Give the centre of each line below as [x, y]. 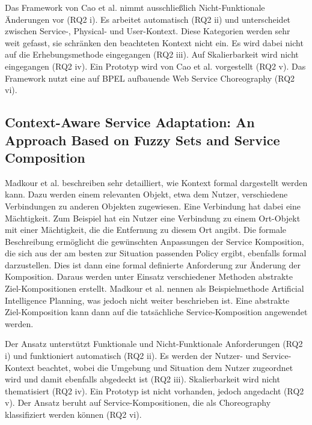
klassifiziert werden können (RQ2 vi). [73, 414]
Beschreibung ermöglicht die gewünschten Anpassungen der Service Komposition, [154, 241]
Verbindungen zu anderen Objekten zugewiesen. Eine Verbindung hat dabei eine [153, 206]
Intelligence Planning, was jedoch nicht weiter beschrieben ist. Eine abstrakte [147, 300]
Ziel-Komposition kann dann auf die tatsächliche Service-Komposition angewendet [156, 312]
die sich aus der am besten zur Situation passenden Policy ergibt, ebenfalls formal [156, 253]
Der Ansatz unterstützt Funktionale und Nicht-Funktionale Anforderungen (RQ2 [154, 344]
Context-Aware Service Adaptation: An [130, 122]
